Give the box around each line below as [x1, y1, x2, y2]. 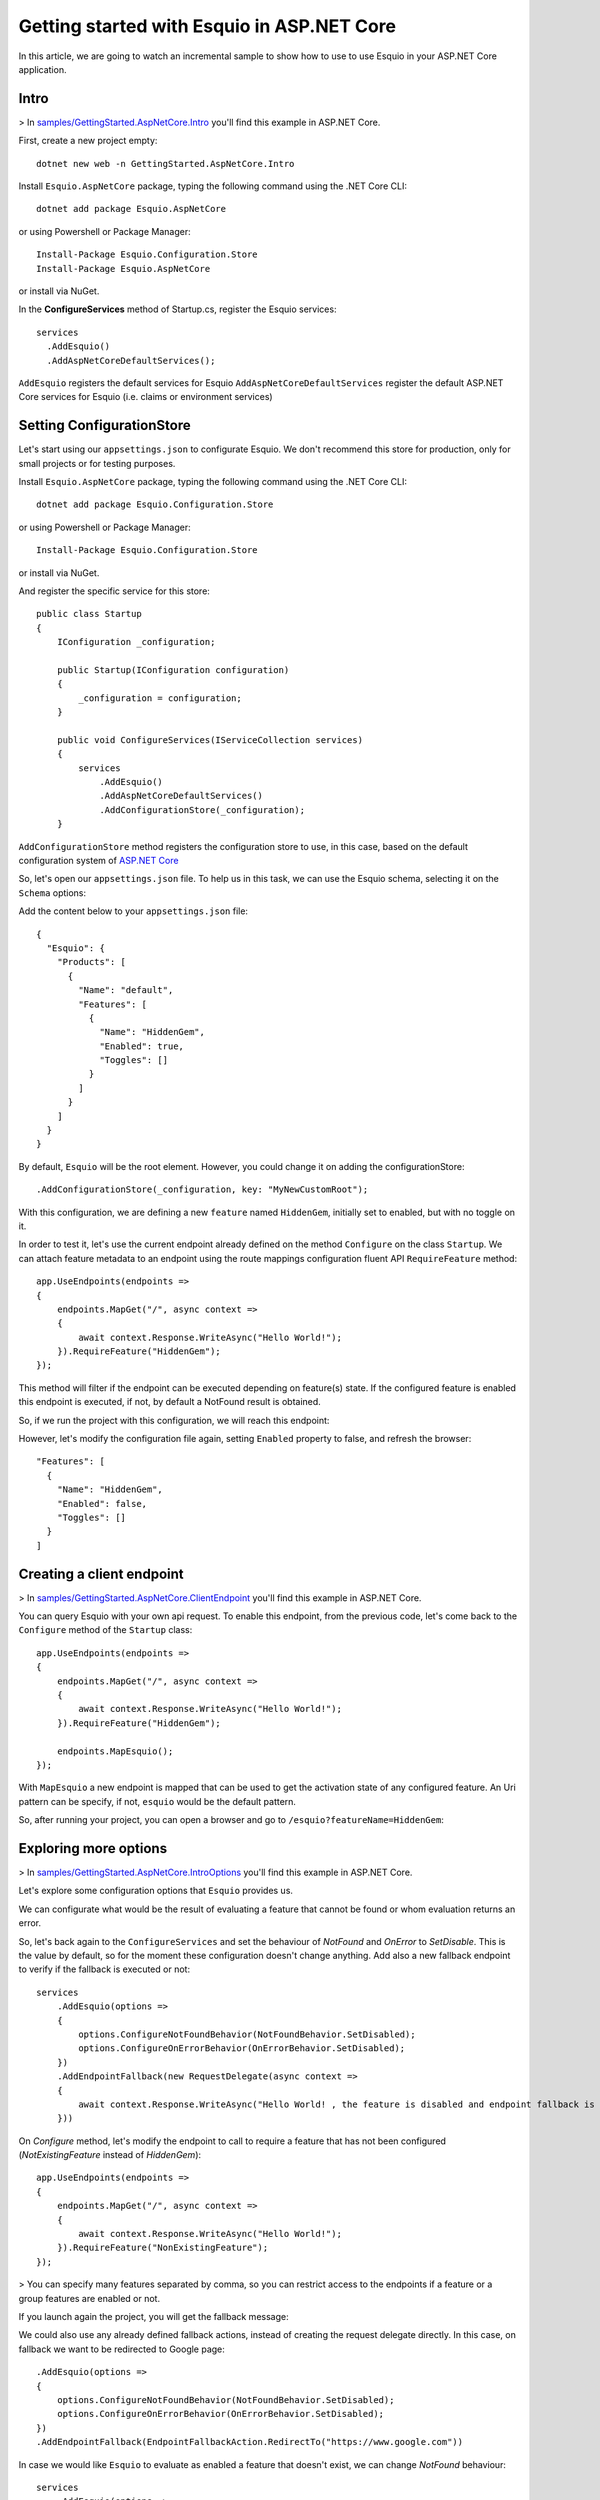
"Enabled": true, [99, 1040, 185, 1052]
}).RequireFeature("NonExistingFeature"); [56, 2242, 269, 2254]
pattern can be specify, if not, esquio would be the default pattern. [18, 1795, 297, 1807]
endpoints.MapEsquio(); [56, 1745, 174, 1757]
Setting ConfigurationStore [18, 417, 191, 434]
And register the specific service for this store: [18, 585, 210, 597]
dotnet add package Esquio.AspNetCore [36, 203, 227, 215]
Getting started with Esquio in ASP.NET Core [18, 15, 397, 37]
